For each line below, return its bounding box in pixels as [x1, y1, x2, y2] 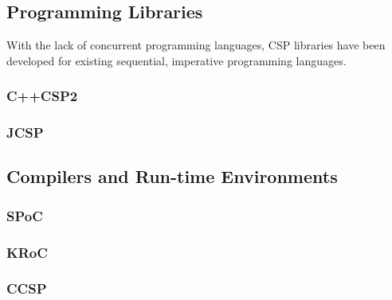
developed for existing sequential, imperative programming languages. [6, 52, 347, 68]
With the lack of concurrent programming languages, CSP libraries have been [6, 37, 386, 53]
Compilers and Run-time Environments [6, 164, 338, 189]
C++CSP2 [6, 86, 78, 106]
